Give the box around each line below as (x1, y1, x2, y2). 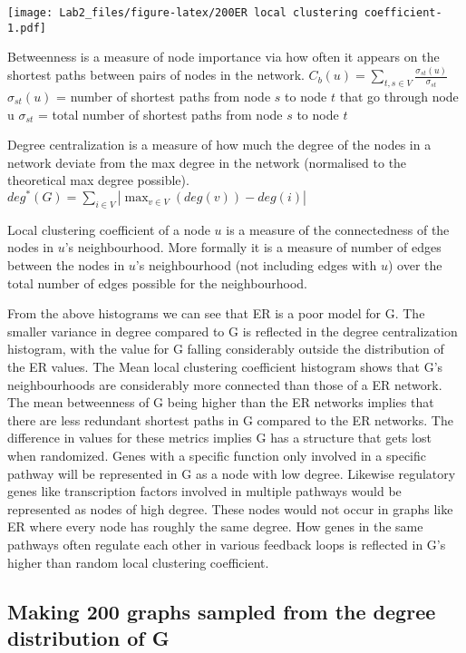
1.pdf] (7, 21, 46, 34)
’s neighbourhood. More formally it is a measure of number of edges (64, 238, 442, 257)
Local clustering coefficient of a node (7, 219, 210, 239)
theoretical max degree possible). (7, 171, 189, 190)
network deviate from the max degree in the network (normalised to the (7, 152, 407, 171)
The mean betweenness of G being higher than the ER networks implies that (7, 393, 434, 412)
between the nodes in (7, 256, 125, 275)
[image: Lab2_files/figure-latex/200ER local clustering (7, 6, 358, 19)
